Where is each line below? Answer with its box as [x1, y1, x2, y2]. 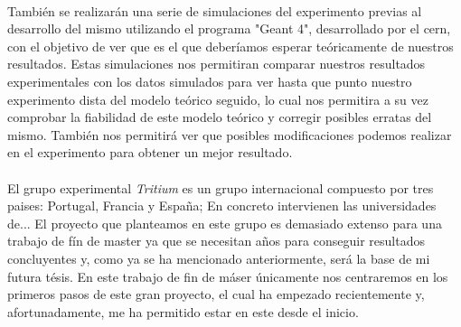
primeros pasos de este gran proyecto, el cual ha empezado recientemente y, [7, 285, 425, 304]
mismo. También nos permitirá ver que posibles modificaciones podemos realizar [7, 125, 452, 144]
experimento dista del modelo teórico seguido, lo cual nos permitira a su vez [7, 89, 428, 108]
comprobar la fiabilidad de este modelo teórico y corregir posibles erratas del [7, 107, 432, 126]
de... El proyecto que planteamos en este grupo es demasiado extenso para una [7, 213, 442, 232]
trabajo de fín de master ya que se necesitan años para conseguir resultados [7, 231, 425, 250]
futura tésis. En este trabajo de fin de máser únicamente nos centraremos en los [7, 266, 448, 285]
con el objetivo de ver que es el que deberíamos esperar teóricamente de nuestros [7, 36, 454, 55]
